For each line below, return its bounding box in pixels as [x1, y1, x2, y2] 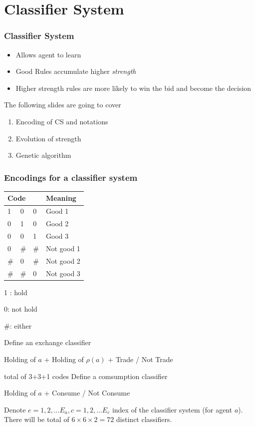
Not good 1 [46, 243, 80, 253]
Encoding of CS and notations [15, 116, 108, 126]
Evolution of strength [15, 133, 81, 143]
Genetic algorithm [15, 150, 71, 160]
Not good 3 [46, 268, 80, 278]
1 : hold [4, 287, 27, 297]
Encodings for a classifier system [4, 171, 138, 183]
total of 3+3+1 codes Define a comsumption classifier [4, 371, 168, 381]
